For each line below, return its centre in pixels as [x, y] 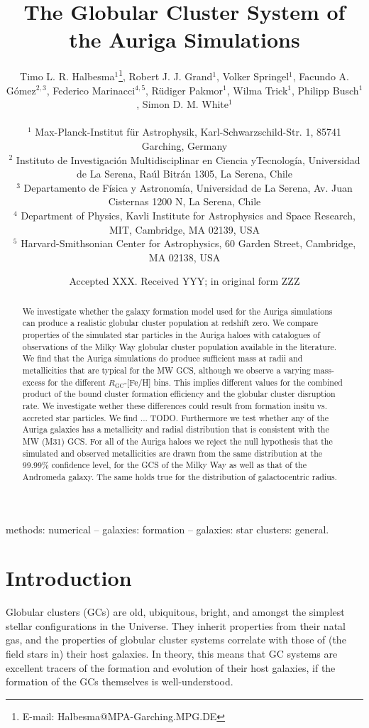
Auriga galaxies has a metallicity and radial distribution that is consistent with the [176, 429]
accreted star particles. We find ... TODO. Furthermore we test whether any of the [175, 417]
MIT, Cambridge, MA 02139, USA [184, 229]
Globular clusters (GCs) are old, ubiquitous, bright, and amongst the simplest [175, 612]
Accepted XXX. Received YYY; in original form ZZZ [184, 281]
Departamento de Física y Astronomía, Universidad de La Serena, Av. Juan [188, 187]
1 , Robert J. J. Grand [166, 75]
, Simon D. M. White [183, 104]
